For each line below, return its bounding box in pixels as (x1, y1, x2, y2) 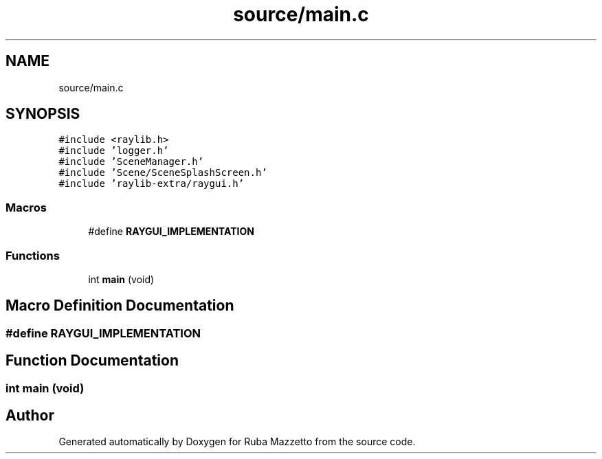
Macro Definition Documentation (5, 297, 234, 315)
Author (5, 407, 54, 425)
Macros (5, 200, 47, 214)
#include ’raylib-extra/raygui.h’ (58, 178, 245, 190)
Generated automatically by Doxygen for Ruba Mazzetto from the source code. (58, 436, 416, 448)
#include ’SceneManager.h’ (58, 156, 204, 168)
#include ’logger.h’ (58, 145, 169, 157)
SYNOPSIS (5, 105, 80, 123)
